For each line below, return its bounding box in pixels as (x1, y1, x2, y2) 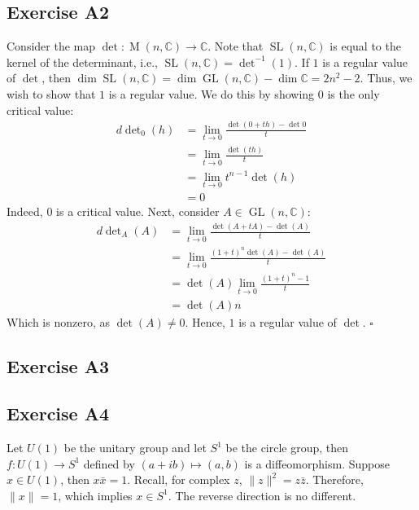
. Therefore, (305, 471, 364, 488)
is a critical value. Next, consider (56, 203, 220, 220)
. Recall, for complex (127, 471, 230, 488)
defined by (83, 455, 135, 472)
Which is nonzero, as (7, 313, 110, 330)
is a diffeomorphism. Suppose (244, 455, 390, 472)
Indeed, (7, 203, 43, 220)
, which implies (58, 486, 133, 503)
